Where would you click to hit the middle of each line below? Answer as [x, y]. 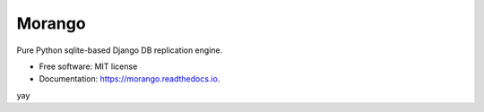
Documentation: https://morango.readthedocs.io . [130, 79]
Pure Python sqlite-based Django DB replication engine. [120, 50]
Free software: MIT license [88, 66]
